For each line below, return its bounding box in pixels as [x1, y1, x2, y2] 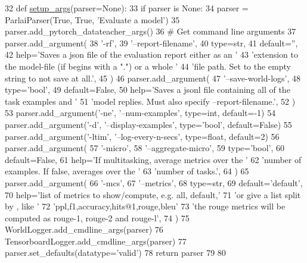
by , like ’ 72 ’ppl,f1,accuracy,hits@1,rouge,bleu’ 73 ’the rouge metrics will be [5, 200, 286, 212]
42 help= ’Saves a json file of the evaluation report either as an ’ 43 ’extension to [5, 48, 298, 61]
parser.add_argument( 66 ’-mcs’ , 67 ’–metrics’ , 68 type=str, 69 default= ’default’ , [5, 176, 303, 189]
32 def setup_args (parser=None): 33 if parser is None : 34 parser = [5, 2, 249, 14]
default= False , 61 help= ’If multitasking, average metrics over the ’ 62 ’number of [5, 153, 302, 165]
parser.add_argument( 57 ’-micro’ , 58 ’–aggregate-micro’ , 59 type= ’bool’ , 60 [5, 142, 284, 154]
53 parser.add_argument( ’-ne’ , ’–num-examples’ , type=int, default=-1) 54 [5, 107, 276, 119]
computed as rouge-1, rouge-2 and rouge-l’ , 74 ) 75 [5, 211, 190, 224]
